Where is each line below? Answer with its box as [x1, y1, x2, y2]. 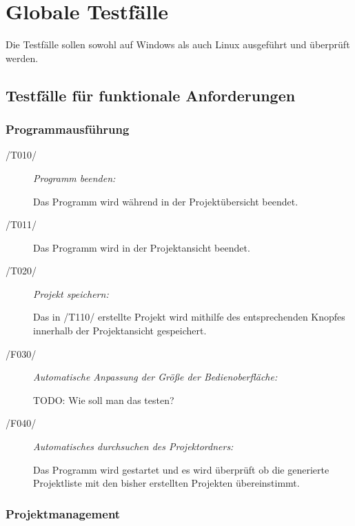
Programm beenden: [33, 170, 116, 185]
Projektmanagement [6, 505, 121, 522]
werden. [6, 50, 39, 65]
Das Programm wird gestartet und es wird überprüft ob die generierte [33, 462, 329, 476]
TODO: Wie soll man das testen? [33, 392, 174, 407]
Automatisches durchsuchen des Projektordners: [33, 439, 234, 454]
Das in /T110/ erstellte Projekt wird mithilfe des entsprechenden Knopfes [33, 310, 345, 324]
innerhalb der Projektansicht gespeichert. [33, 323, 207, 338]
